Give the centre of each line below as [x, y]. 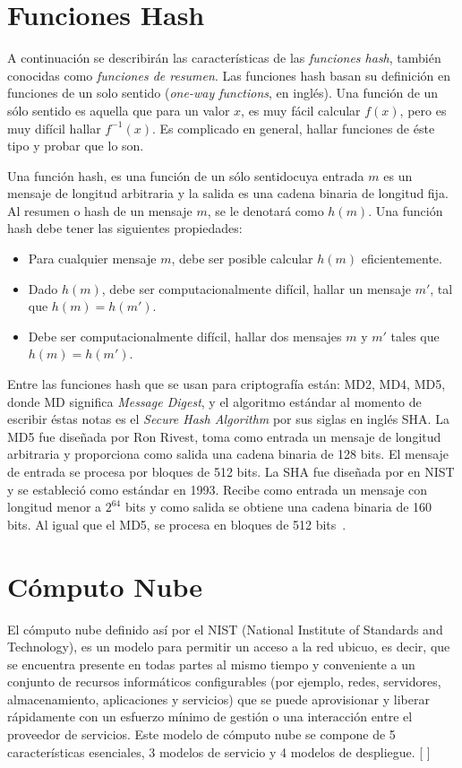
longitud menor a [55, 507]
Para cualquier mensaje [92, 259]
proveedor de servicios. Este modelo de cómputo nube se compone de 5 [201, 734]
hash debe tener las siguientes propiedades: [125, 228]
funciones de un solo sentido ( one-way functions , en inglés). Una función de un [223, 93]
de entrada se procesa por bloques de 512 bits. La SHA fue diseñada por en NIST [231, 471]
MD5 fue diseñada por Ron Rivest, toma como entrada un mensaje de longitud [224, 436]
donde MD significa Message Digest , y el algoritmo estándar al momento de [214, 401]
